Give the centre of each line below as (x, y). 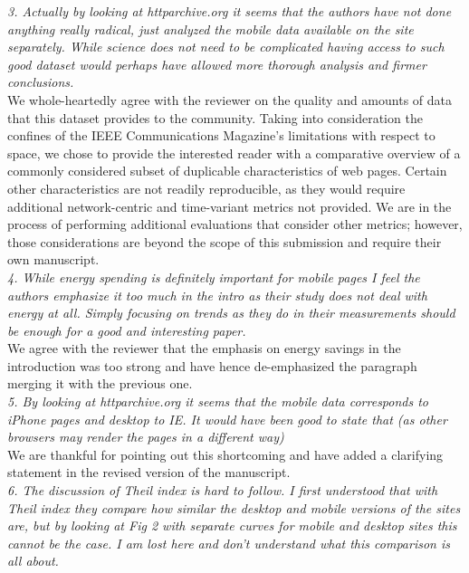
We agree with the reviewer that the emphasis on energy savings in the (204, 348)
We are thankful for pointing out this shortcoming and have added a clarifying (225, 454)
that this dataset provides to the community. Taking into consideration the (215, 117)
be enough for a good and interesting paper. (127, 330)
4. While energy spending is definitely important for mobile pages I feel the (214, 277)
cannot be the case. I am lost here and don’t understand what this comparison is (229, 543)
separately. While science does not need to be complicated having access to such (226, 47)
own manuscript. (53, 259)
